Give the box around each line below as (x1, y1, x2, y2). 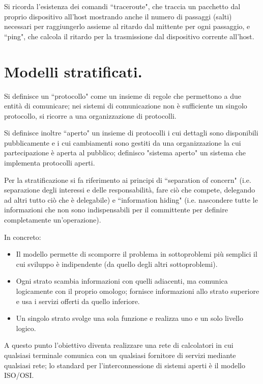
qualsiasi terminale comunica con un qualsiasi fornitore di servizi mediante (4, 349, 236, 360)
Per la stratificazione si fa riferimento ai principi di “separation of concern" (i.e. (4, 174, 251, 185)
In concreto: (4, 231, 41, 242)
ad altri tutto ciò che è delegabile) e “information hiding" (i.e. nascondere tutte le (4, 194, 258, 205)
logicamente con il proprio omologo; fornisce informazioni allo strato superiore (16, 286, 259, 296)
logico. (16, 322, 36, 333)
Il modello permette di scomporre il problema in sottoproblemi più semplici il (16, 249, 257, 259)
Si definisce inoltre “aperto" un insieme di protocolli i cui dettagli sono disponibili (4, 127, 258, 138)
